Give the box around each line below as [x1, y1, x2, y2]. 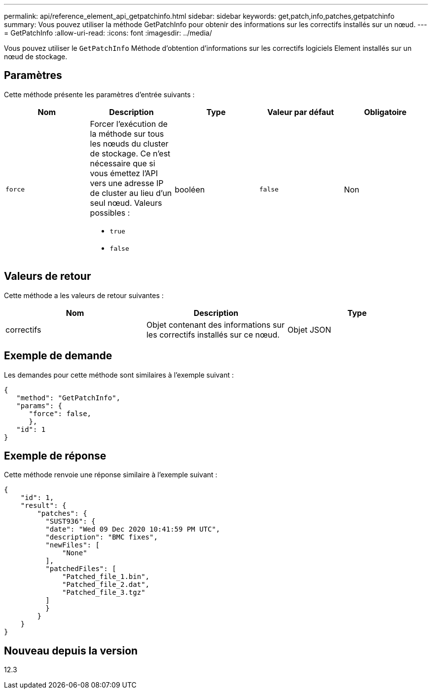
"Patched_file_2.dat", [62, 580, 150, 589]
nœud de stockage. [4, 52, 68, 61]
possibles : [90, 207, 130, 218]
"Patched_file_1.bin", [62, 573, 150, 581]
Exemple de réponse [4, 449, 107, 462]
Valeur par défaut [267, 107, 334, 117]
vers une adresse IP [90, 178, 164, 188]
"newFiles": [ [45, 541, 100, 549]
